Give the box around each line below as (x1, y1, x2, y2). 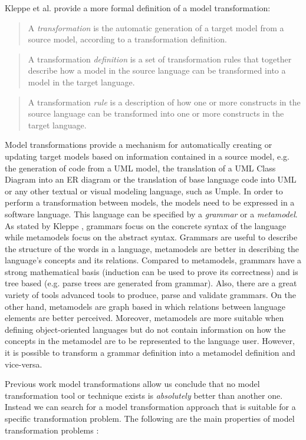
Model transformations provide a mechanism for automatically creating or (5, 138, 272, 151)
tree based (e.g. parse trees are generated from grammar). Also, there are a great (5, 277, 297, 289)
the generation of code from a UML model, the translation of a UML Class (5, 161, 276, 174)
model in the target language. (28, 75, 135, 88)
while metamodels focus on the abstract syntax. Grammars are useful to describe (5, 231, 298, 243)
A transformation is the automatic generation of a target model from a (28, 21, 284, 34)
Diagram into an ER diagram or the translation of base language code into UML (5, 173, 297, 186)
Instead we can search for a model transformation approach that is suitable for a (5, 401, 296, 413)
